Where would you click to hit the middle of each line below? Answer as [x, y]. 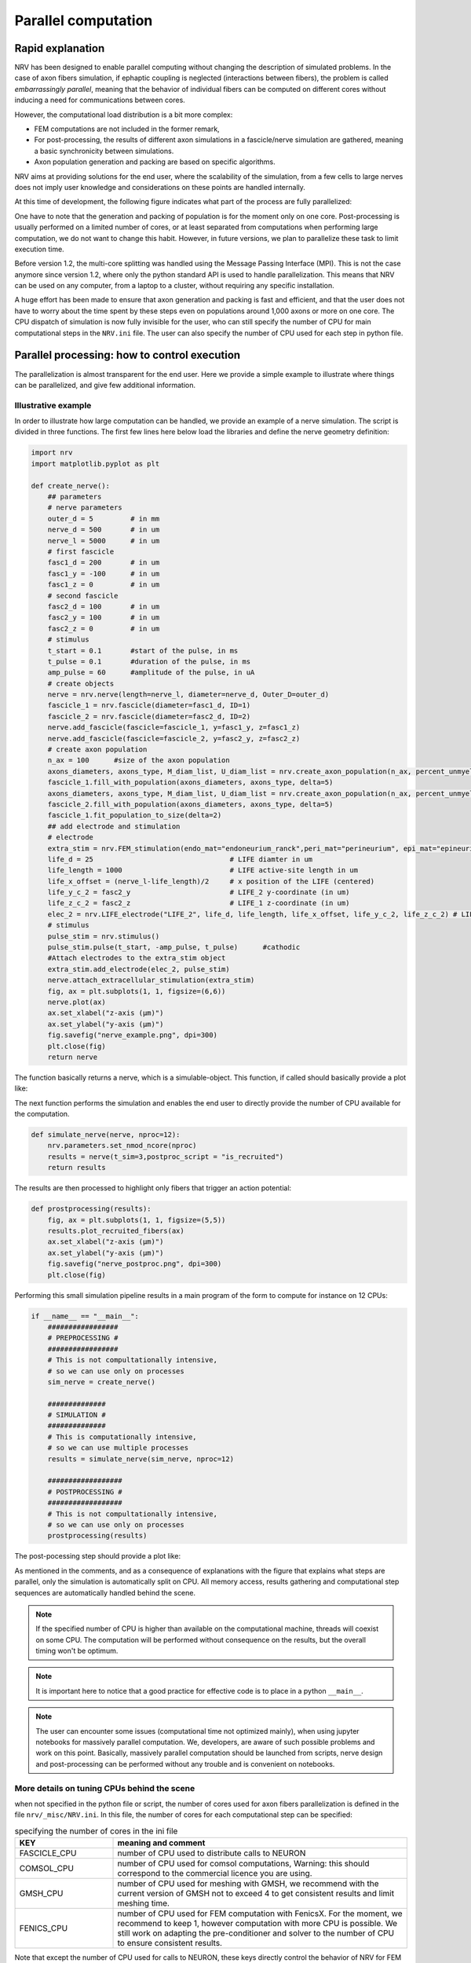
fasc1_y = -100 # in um [104, 574]
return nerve [73, 1057]
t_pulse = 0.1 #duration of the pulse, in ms [149, 661]
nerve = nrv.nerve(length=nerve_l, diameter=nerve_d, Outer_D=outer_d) [188, 695]
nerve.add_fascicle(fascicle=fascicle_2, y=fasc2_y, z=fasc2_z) [174, 738]
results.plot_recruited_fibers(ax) [116, 1231]
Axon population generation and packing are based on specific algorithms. [155, 162]
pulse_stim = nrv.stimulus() [104, 936]
